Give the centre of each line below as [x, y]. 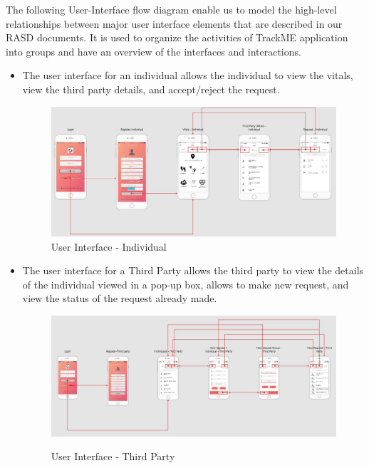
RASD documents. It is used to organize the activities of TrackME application [177, 37]
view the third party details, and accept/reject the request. [151, 89]
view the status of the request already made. [120, 298]
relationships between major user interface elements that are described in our [174, 23]
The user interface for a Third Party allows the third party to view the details [193, 270]
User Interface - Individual [109, 246]
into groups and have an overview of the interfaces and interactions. [154, 51]
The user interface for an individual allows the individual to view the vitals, [188, 75]
